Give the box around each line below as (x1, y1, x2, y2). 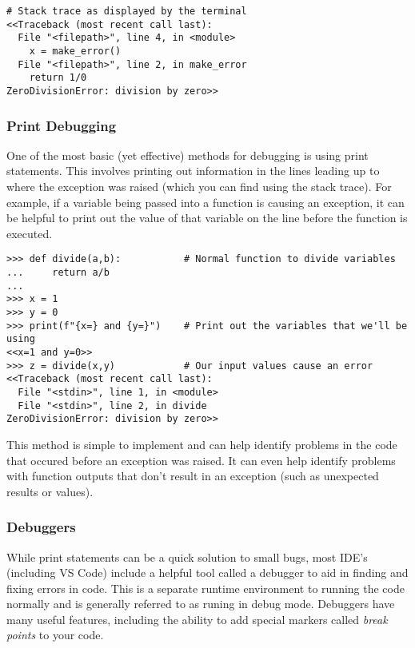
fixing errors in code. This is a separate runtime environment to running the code (6, 579, 405, 596)
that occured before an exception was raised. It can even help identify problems (6, 451, 396, 468)
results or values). (6, 483, 94, 499)
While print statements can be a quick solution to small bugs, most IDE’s (6, 548, 368, 565)
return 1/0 (29, 72, 87, 84)
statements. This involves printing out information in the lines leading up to (6, 162, 380, 179)
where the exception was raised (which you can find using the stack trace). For (6, 178, 392, 194)
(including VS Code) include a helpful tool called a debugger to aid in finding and (6, 564, 409, 581)
